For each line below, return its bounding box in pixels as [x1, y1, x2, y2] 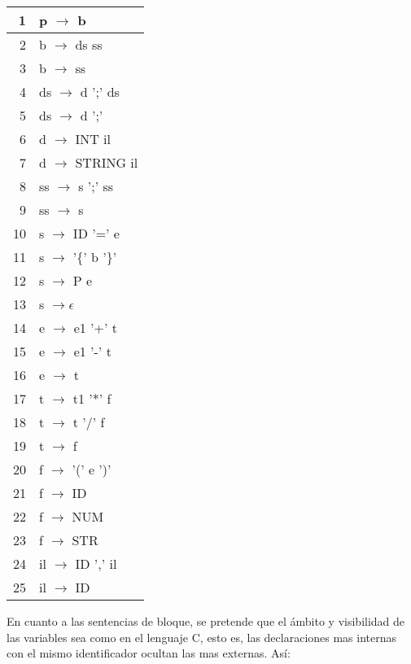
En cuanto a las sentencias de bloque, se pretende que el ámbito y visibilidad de [7, 613, 405, 629]
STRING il [75, 153, 138, 172]
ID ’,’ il [75, 554, 117, 573]
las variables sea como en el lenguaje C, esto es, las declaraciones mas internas [7, 628, 397, 645]
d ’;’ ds [80, 82, 120, 101]
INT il [75, 129, 111, 148]
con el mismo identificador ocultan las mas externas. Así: [7, 644, 291, 662]
